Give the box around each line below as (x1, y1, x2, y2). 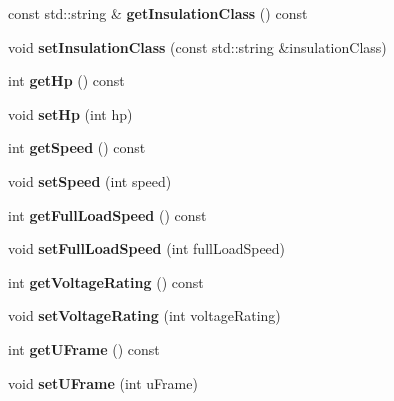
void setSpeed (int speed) (8, 170, 172, 191)
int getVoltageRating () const (8, 271, 204, 292)
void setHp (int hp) (8, 103, 133, 124)
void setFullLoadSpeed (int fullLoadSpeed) (8, 238, 286, 259)
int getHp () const (8, 70, 125, 91)
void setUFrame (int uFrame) (8, 372, 198, 393)
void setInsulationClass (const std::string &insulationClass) (8, 36, 387, 57)
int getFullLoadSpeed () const (8, 204, 207, 225)
